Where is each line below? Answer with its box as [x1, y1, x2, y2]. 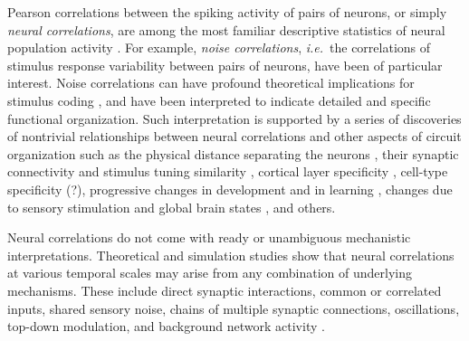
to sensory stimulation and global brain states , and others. [7, 197, 336, 216]
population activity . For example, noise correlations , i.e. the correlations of [7, 38, 431, 57]
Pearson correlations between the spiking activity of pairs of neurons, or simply [7, 3, 447, 21]
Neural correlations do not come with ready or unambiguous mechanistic [7, 228, 411, 247]
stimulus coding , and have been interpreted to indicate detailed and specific [7, 90, 431, 109]
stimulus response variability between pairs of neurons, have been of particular [7, 55, 443, 74]
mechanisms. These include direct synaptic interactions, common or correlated [7, 280, 442, 299]
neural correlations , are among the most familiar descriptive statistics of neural [7, 20, 445, 39]
